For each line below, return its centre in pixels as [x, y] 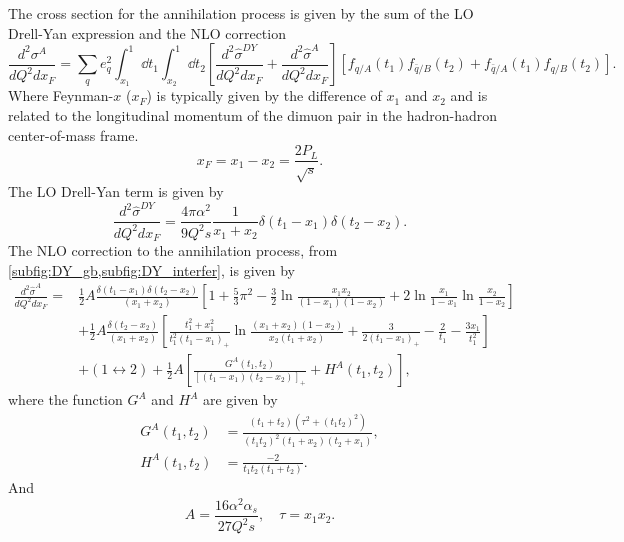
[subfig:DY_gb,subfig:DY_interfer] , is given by [151, 269]
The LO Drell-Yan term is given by [116, 191]
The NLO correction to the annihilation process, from [173, 250]
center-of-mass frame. [73, 134]
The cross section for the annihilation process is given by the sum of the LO [241, 13]
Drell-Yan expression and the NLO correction [147, 32]
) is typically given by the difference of [264, 95]
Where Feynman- [61, 95]
